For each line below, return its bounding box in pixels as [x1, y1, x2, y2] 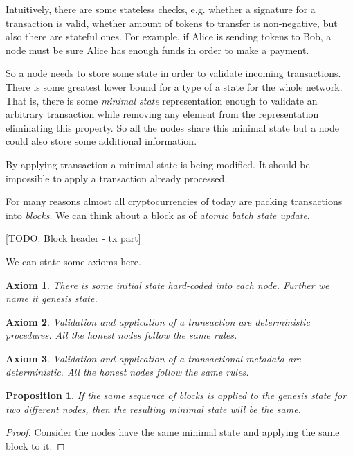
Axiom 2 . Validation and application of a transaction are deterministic [6, 314, 310, 328]
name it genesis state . [6, 291, 98, 306]
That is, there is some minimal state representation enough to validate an [6, 93, 318, 107]
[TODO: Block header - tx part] [6, 231, 141, 245]
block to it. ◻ [6, 438, 65, 453]
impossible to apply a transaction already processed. [6, 170, 228, 185]
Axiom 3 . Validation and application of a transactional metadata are [6, 351, 301, 365]
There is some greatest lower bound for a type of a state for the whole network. [6, 79, 343, 94]
